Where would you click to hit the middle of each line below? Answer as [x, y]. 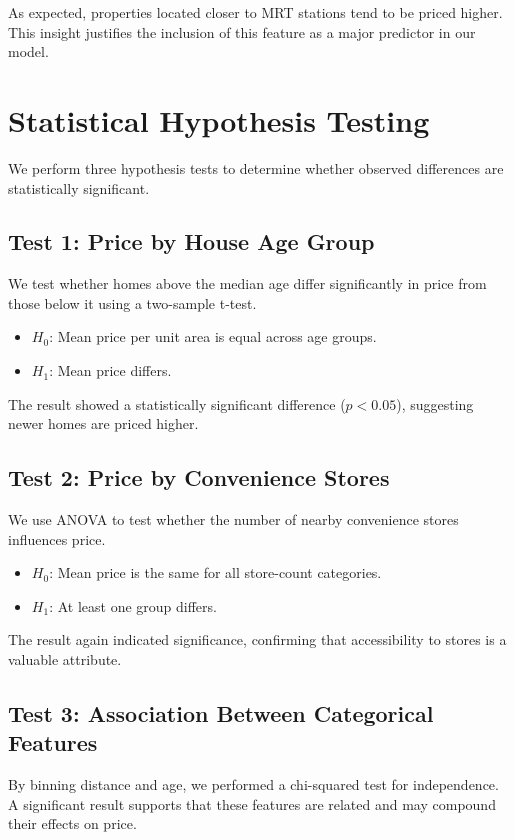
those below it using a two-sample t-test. [132, 302]
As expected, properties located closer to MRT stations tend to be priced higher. [255, 12]
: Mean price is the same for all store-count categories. [215, 572]
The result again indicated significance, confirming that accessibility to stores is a [257, 639]
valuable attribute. [65, 659]
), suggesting [435, 403]
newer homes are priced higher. [103, 423]
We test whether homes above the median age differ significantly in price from [247, 283]
